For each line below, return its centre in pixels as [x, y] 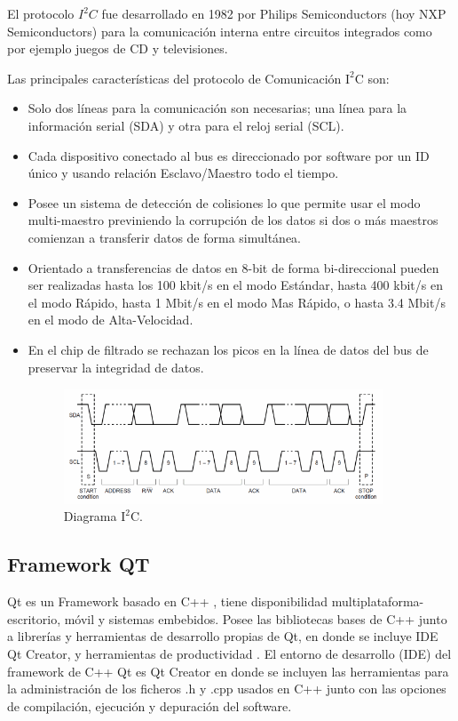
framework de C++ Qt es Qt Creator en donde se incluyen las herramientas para [228, 671]
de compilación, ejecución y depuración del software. [150, 705]
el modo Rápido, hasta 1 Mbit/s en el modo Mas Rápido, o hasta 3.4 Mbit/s [237, 302]
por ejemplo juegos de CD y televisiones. [118, 48]
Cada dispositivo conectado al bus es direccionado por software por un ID [229, 155]
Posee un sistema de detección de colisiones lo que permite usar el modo [224, 202]
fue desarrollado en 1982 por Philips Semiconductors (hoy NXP [274, 13]
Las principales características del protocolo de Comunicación [174, 78]
